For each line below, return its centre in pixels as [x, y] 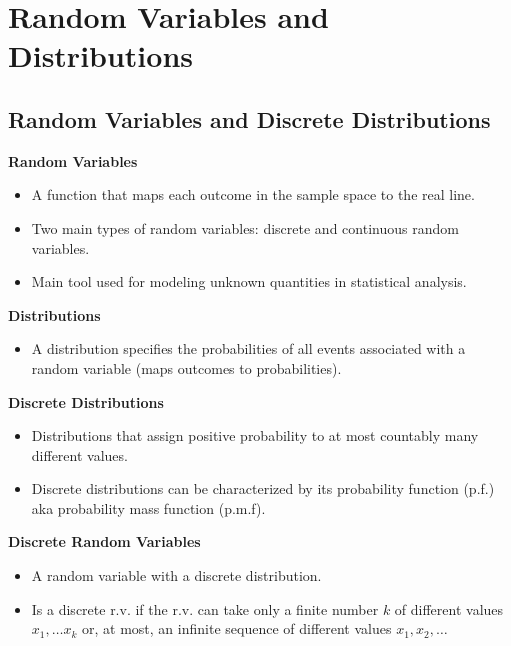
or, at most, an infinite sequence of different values [237, 628]
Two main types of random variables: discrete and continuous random [245, 227]
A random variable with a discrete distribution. [176, 575]
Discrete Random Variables [104, 541]
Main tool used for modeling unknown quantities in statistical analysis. [249, 281]
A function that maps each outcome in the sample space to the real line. [253, 194]
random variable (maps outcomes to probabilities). [186, 367]
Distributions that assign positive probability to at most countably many [255, 435]
